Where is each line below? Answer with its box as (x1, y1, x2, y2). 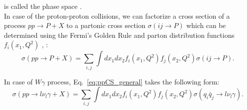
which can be (186, 20, 226, 30)
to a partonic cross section (66, 20, 146, 30)
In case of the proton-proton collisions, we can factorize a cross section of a (4, 10, 230, 21)
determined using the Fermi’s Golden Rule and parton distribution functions (4, 29, 235, 40)
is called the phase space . (4, 1, 82, 11)
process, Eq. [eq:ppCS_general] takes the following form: (47, 76, 219, 86)
